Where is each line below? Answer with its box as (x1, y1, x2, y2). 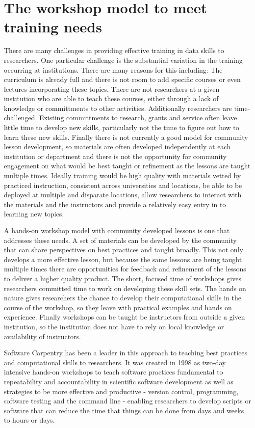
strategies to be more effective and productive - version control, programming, (4, 386, 239, 396)
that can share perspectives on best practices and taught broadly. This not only (4, 244, 243, 255)
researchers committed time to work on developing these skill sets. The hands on (4, 283, 246, 293)
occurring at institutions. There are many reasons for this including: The (4, 64, 223, 75)
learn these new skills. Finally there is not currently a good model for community (4, 132, 248, 142)
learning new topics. (4, 209, 64, 219)
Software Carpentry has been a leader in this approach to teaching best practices (4, 348, 247, 358)
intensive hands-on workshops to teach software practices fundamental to (4, 367, 223, 377)
